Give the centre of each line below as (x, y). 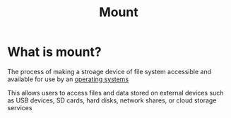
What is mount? (55, 52)
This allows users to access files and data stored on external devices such (115, 93)
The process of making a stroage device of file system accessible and (109, 71)
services (20, 107)
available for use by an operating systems (68, 79)
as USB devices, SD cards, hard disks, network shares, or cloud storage (112, 100)
